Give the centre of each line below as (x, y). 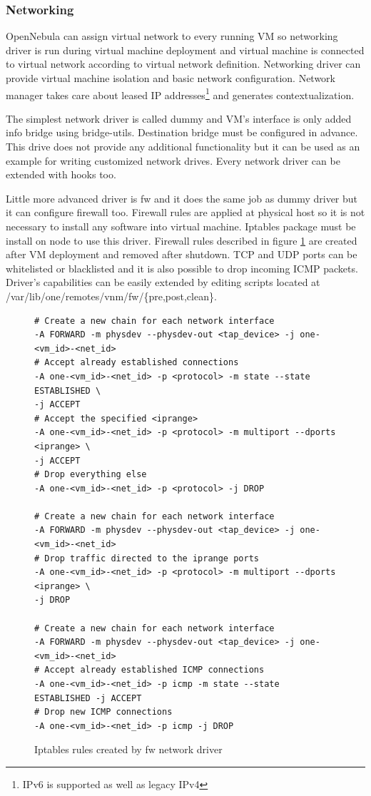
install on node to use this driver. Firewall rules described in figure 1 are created (182, 240)
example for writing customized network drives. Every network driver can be (173, 160)
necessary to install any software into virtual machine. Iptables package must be (181, 226)
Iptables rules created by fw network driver (128, 749)
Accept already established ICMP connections (154, 670)
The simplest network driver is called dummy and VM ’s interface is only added (179, 118)
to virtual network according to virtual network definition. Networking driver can (183, 64)
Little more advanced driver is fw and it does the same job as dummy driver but (182, 198)
